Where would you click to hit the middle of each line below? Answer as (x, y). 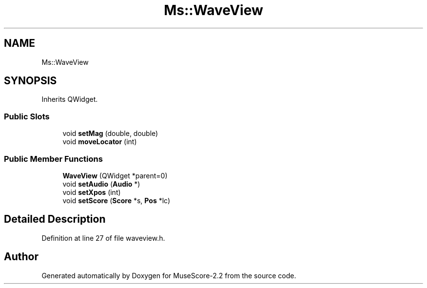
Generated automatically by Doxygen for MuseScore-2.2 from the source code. (169, 275)
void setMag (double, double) (110, 134)
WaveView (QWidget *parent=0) (115, 175)
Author (21, 257)
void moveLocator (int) (100, 142)
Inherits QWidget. (70, 99)
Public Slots (27, 116)
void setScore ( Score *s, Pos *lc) (116, 200)
